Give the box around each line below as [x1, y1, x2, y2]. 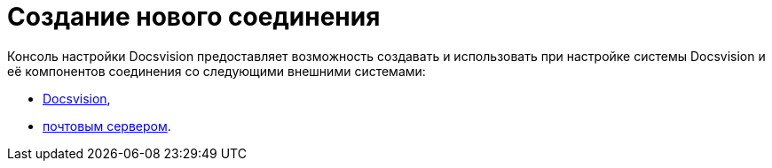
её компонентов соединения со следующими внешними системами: [7, 63, 426, 79]
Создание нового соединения [7, 2, 381, 32]
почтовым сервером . [43, 118, 171, 134]
